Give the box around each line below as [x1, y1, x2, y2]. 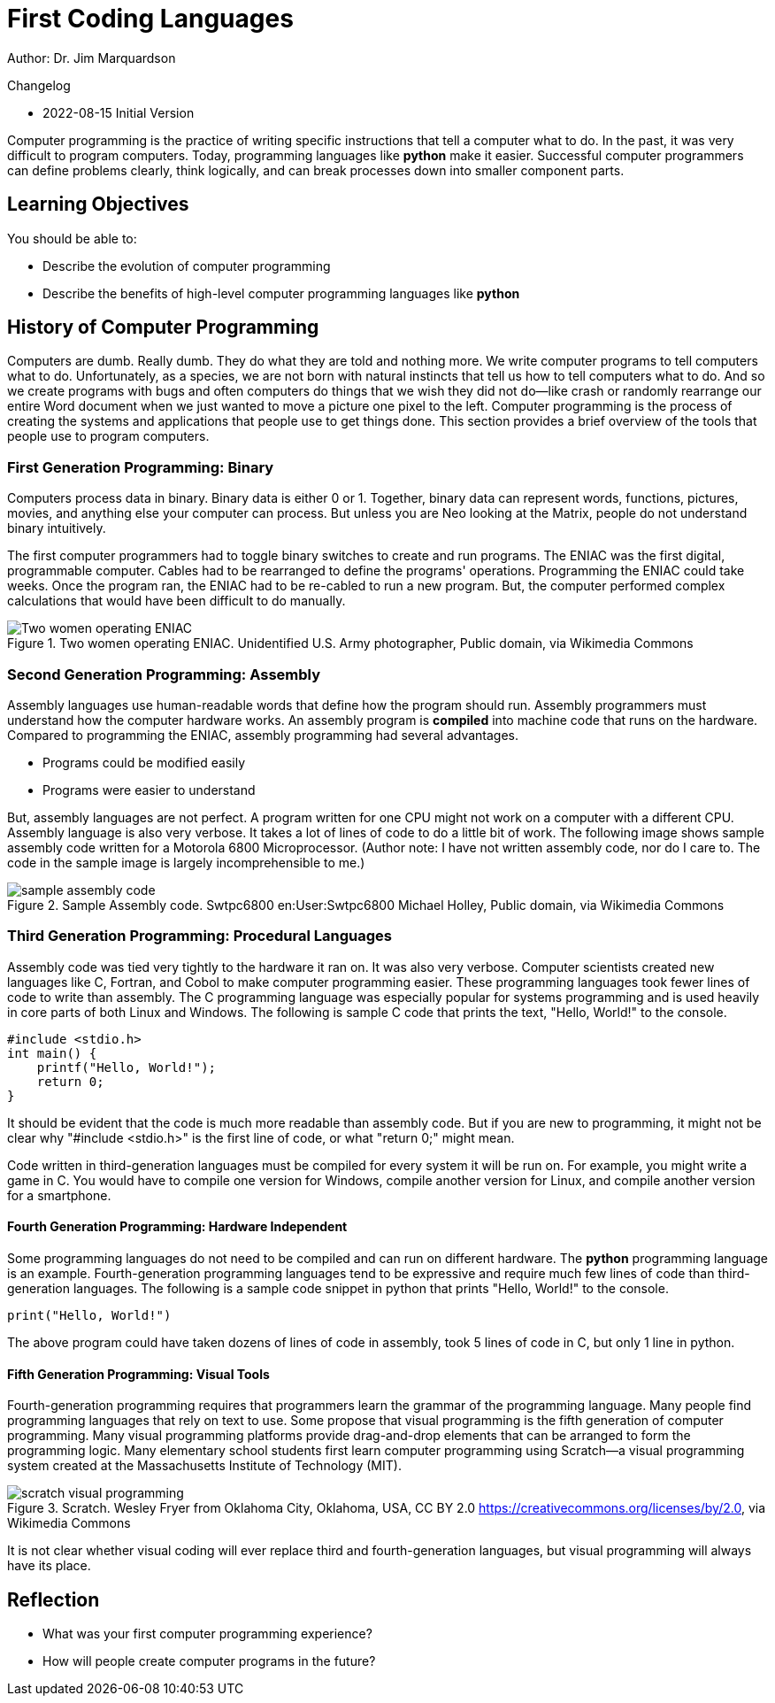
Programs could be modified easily [42, 754, 246, 770]
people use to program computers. [7, 428, 210, 444]
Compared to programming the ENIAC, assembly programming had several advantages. [7, 727, 519, 743]
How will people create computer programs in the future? [42, 1653, 376, 1668]
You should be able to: [7, 230, 137, 246]
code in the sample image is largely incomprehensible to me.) [7, 854, 365, 870]
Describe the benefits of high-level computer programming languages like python [42, 285, 520, 301]
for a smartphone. [7, 1187, 111, 1203]
